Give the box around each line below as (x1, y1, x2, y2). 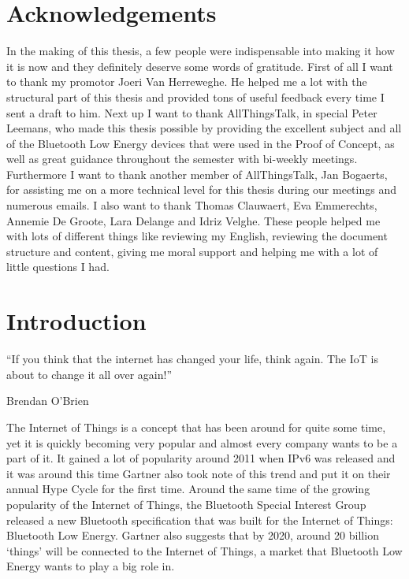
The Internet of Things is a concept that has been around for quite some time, (6, 418, 386, 435)
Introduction (6, 305, 147, 337)
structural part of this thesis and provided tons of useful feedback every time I (6, 88, 385, 105)
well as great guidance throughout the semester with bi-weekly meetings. (6, 150, 358, 167)
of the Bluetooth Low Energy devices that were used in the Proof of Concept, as (6, 135, 395, 151)
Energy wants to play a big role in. (6, 558, 175, 574)
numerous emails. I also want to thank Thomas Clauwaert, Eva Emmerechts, (6, 197, 377, 213)
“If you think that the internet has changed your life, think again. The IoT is (6, 351, 378, 367)
